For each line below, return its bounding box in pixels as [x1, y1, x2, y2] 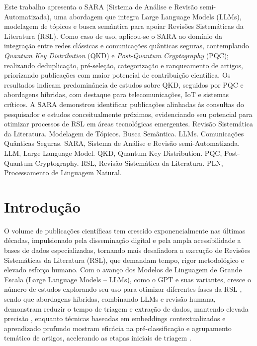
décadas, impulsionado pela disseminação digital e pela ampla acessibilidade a [4, 235, 241, 245]
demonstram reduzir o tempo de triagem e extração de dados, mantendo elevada [4, 303, 249, 314]
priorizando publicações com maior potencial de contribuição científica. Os [4, 70, 231, 80]
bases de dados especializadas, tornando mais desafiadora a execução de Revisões [4, 245, 251, 255]
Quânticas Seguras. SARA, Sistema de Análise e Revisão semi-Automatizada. [4, 138, 240, 148]
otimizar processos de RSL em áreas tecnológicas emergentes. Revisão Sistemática [4, 118, 253, 129]
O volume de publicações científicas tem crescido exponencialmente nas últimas [4, 225, 246, 235]
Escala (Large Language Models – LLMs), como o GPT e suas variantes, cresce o [4, 274, 251, 284]
